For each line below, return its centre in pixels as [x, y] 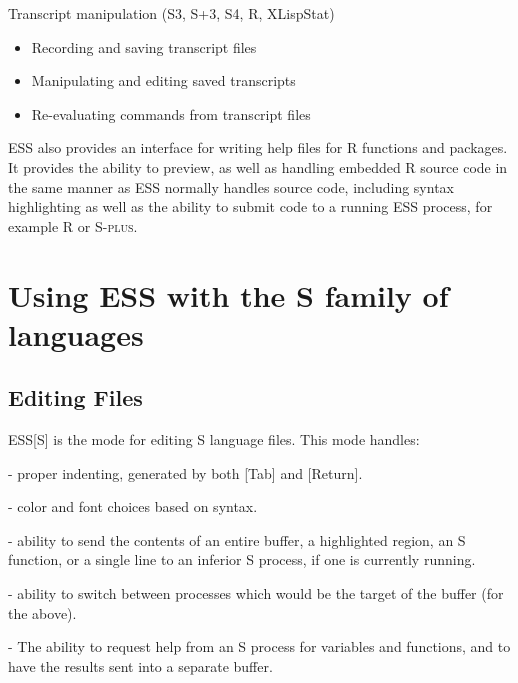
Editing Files [75, 397]
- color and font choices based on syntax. [133, 506]
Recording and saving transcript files [144, 46]
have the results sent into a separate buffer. [140, 665]
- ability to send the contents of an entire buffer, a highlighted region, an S [237, 539]
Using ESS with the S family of [228, 294]
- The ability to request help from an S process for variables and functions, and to [259, 646]
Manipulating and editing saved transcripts [163, 80]
